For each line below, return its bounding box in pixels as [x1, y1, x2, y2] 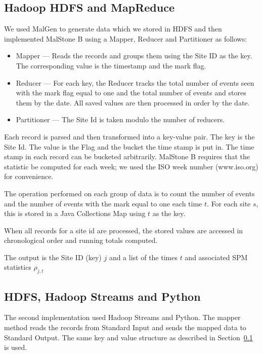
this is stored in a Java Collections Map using [4, 208, 146, 219]
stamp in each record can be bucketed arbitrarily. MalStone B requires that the [4, 151, 250, 162]
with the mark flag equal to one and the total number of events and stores [16, 87, 246, 98]
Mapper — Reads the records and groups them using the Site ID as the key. [16, 50, 252, 61]
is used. [4, 342, 27, 352]
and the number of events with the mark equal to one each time [4, 198, 202, 208]
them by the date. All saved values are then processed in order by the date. [16, 97, 250, 108]
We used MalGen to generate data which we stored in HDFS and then [4, 23, 222, 34]
